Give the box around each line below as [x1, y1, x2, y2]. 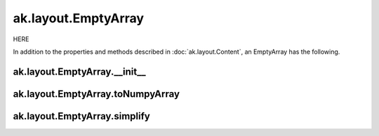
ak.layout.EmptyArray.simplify [13, 110, 150, 122]
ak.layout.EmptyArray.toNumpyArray [13, 88, 180, 100]
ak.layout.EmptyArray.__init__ [13, 66, 147, 77]
